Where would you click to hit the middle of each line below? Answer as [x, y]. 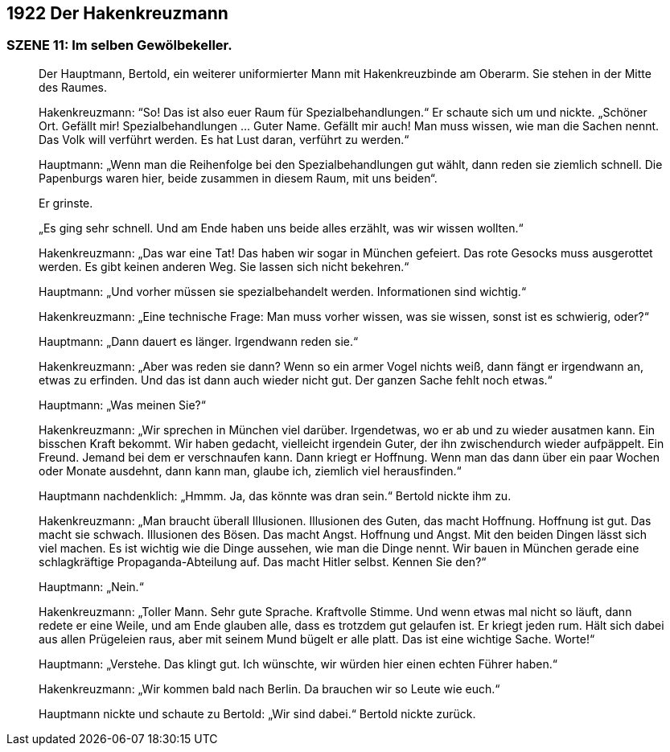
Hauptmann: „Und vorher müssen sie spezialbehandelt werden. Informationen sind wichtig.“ [283, 291]
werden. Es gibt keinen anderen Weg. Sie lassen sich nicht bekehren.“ [224, 266]
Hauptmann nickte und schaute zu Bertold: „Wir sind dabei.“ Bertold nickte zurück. [257, 713]
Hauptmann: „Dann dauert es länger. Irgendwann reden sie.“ [199, 341]
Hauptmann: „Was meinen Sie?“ [122, 405]
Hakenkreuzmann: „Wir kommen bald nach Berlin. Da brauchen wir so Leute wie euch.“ [269, 688]
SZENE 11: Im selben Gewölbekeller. [119, 45]
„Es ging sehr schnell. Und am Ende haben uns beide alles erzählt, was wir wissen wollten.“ [281, 228]
